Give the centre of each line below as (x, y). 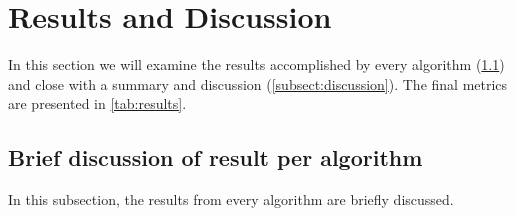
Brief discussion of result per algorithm (215, 157)
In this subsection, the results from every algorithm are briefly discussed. (231, 199)
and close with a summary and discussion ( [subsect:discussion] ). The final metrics (258, 83)
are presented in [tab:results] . (97, 103)
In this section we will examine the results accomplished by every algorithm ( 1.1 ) (256, 64)
